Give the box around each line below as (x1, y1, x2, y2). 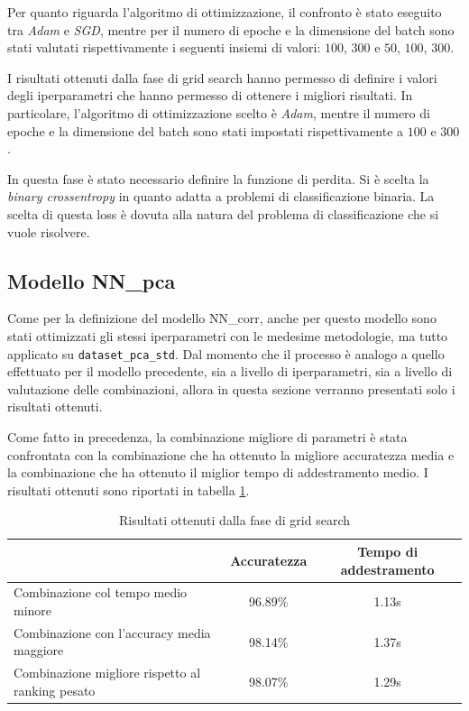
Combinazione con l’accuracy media (14, 623, 211, 642)
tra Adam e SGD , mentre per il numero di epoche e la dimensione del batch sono (7, 20, 455, 39)
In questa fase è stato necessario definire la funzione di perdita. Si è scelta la (7, 169, 429, 188)
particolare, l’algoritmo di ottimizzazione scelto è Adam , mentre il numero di (7, 103, 430, 122)
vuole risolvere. (7, 222, 90, 241)
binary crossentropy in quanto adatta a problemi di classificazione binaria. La (7, 187, 435, 206)
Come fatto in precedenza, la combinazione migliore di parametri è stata (7, 427, 408, 446)
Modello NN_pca (7, 266, 176, 294)
